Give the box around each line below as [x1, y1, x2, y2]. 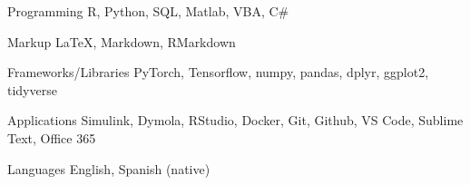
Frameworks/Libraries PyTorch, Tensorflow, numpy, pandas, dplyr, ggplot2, [7, 63, 429, 82]
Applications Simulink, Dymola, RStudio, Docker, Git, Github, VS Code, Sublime [7, 111, 464, 130]
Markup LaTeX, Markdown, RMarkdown [7, 32, 236, 51]
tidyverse [7, 80, 57, 99]
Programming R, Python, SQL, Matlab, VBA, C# [7, 2, 289, 20]
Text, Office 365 [7, 128, 96, 147]
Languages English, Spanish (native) [7, 159, 211, 178]
